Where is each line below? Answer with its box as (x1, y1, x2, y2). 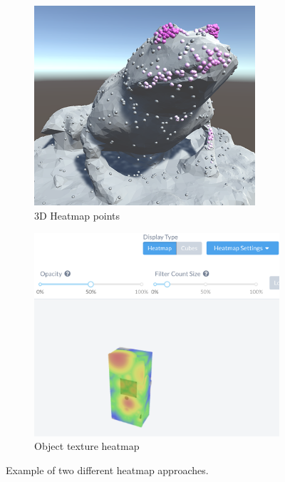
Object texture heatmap (34, 439, 140, 453)
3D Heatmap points (34, 207, 120, 222)
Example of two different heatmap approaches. (6, 462, 209, 477)
